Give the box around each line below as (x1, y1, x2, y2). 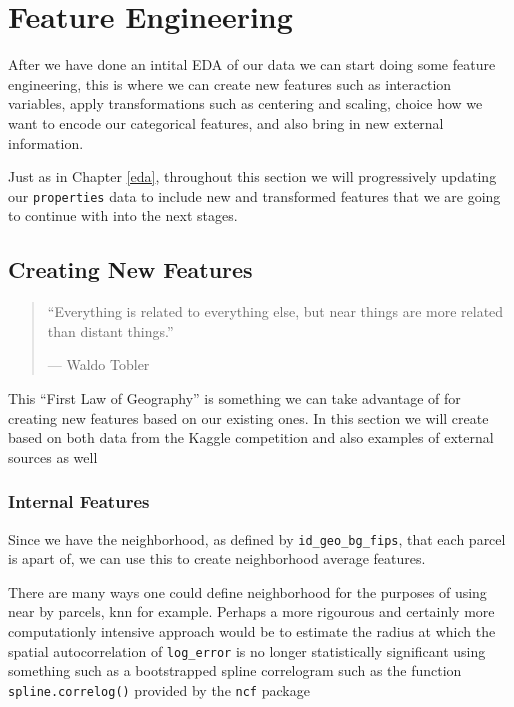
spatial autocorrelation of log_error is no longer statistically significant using (8, 640, 486, 661)
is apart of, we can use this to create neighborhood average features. (8, 548, 426, 569)
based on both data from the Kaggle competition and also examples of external (8, 427, 494, 448)
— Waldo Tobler (47, 354, 150, 375)
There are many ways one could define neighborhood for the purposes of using (8, 581, 487, 602)
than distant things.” (47, 320, 174, 341)
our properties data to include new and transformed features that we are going (8, 185, 501, 206)
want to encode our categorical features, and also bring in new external (8, 112, 444, 133)
